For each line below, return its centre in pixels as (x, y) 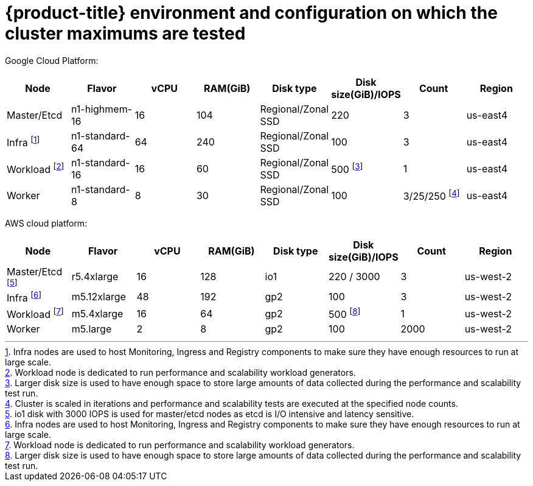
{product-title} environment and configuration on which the (251, 13)
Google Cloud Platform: (52, 60)
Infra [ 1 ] (23, 142)
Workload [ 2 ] (36, 169)
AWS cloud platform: (46, 223)
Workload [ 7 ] (35, 314)
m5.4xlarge (97, 313)
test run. (22, 393)
